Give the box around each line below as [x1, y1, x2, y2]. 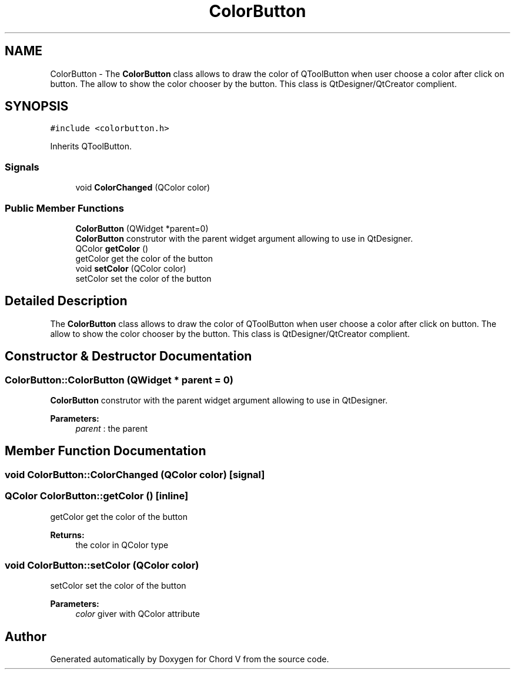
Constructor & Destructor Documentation [5, 349, 252, 364]
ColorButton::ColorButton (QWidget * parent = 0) [5, 373, 233, 386]
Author [5, 629, 46, 644]
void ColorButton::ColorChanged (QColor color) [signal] [5, 468, 265, 481]
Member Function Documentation [5, 443, 206, 459]
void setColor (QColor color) [75, 263, 186, 273]
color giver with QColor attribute [75, 609, 200, 619]
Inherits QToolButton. [50, 141, 132, 152]
